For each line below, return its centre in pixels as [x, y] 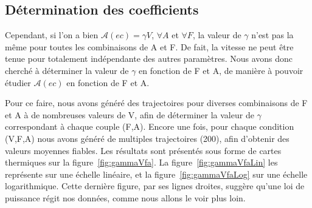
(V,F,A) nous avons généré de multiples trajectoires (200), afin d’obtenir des [147, 138]
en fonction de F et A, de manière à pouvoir [221, 70]
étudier [18, 82]
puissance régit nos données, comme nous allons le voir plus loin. [125, 197]
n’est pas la [272, 35]
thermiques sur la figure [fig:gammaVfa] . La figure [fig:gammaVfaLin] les [141, 162]
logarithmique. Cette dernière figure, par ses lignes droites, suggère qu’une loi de [155, 186]
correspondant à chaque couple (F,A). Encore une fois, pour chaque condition [150, 126]
